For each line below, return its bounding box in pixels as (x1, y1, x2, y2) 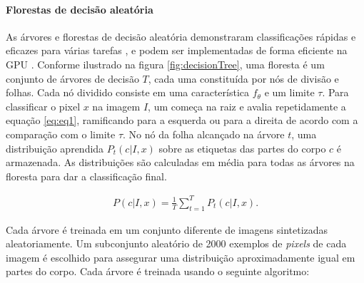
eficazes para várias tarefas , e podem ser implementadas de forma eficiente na (6, 43, 348, 58)
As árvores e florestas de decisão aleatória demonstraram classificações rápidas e (6, 29, 356, 43)
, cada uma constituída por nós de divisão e (148, 71, 339, 86)
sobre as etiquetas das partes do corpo (158, 140, 326, 155)
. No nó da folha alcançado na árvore (123, 126, 285, 141)
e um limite (264, 85, 315, 100)
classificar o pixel (6, 98, 81, 113)
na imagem (92, 98, 141, 113)
